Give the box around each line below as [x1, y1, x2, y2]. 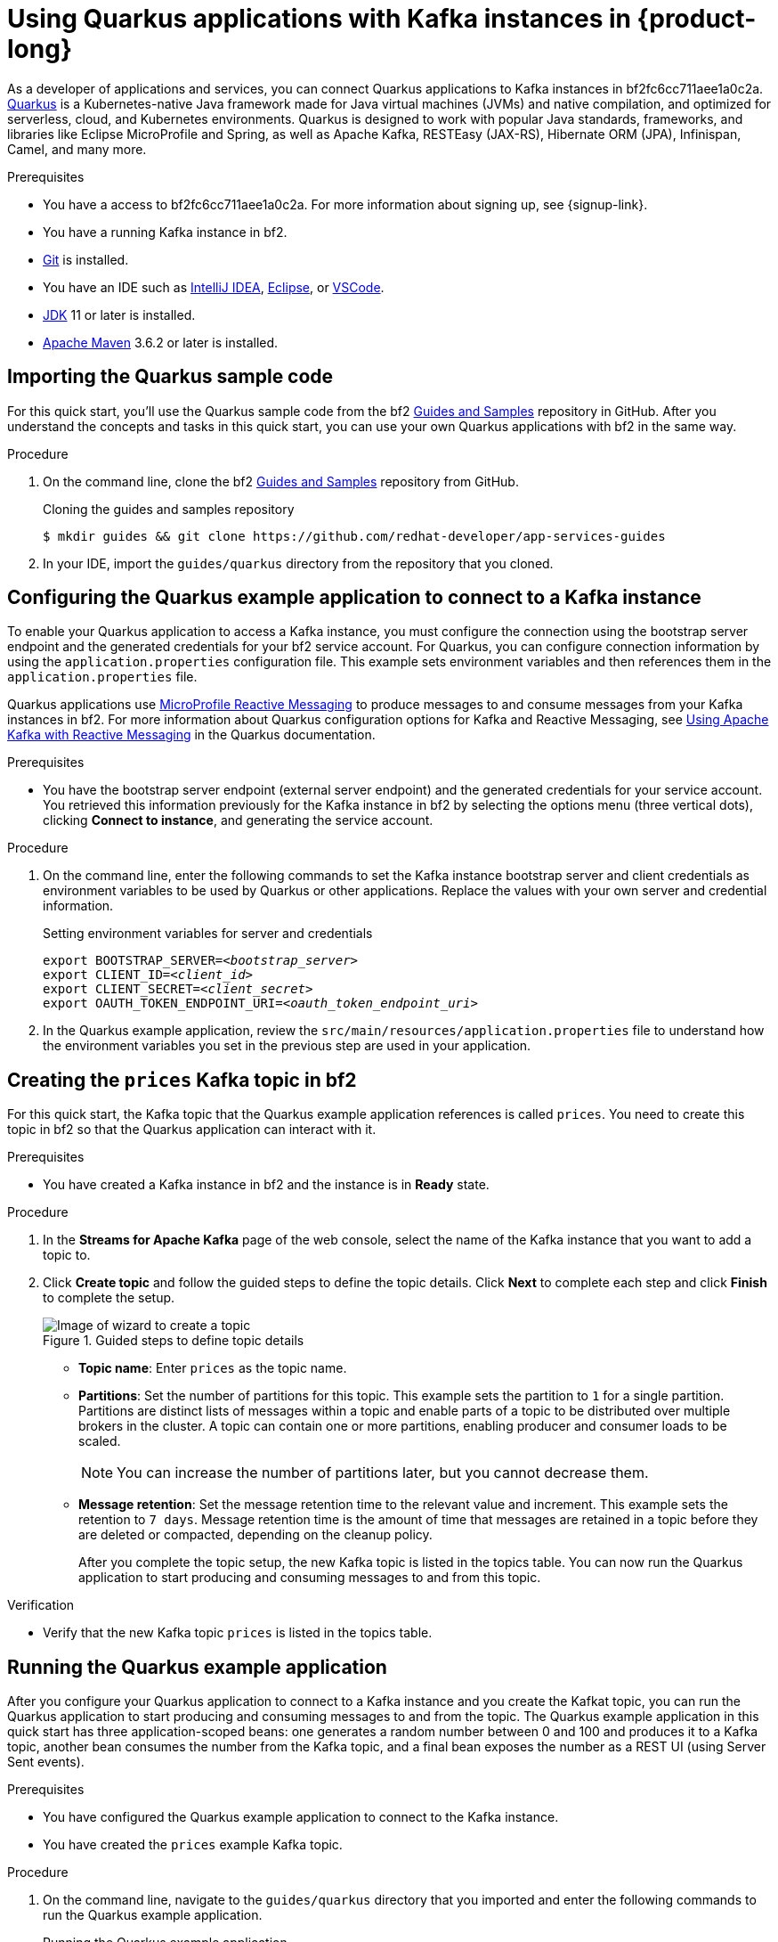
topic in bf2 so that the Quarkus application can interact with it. [7, 1122, 377, 1138]
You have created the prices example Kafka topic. [43, 1837, 343, 1853]
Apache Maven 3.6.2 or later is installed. [43, 334, 279, 350]
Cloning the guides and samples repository [43, 501, 295, 517]
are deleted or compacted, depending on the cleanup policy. [78, 1527, 433, 1543]
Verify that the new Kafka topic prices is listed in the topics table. [43, 1625, 433, 1641]
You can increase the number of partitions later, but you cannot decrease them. [117, 1464, 649, 1482]
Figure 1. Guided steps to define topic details [43, 1333, 304, 1349]
